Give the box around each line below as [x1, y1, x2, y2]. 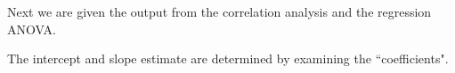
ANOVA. [7, 19, 56, 38]
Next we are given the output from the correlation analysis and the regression [7, 3, 432, 20]
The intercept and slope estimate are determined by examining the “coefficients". [7, 49, 449, 68]
